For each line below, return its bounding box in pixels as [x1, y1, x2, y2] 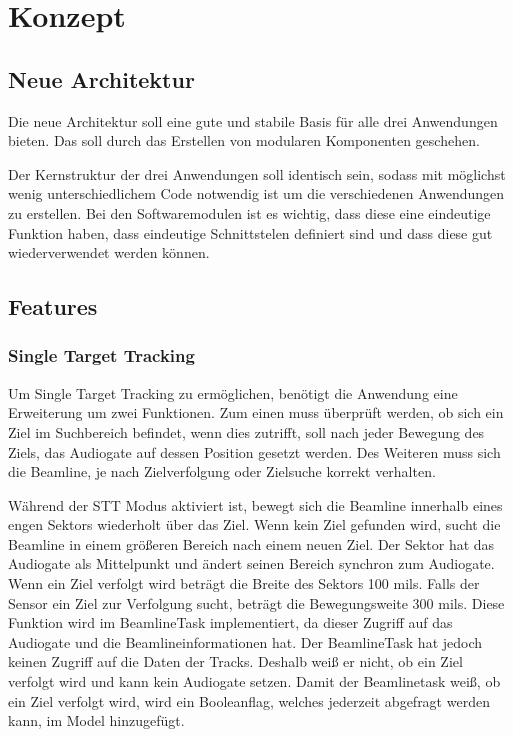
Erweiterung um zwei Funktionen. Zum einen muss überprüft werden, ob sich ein [8, 402, 504, 423]
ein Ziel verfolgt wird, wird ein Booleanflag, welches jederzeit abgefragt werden [8, 690, 490, 711]
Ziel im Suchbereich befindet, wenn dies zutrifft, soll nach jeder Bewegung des [8, 421, 485, 442]
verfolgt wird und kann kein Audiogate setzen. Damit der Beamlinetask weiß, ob [8, 671, 501, 692]
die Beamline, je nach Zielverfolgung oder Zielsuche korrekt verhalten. [8, 461, 436, 482]
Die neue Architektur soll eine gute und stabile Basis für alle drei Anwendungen [8, 110, 498, 131]
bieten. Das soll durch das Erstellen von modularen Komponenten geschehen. [8, 130, 480, 151]
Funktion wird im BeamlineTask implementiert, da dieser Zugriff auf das [8, 612, 453, 633]
